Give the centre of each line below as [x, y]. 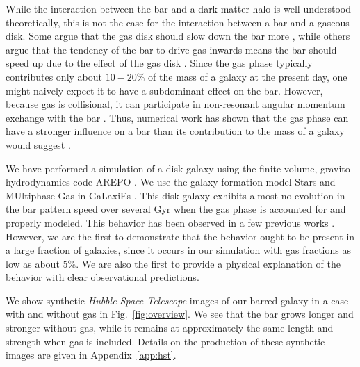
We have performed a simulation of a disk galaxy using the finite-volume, [162, 168]
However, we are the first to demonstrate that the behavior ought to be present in [180, 236]
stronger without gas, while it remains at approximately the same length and [170, 328]
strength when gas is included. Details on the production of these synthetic [165, 341]
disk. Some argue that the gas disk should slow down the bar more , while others [178, 36]
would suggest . [38, 144]
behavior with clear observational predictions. [103, 277]
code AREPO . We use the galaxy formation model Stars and [204, 182]
